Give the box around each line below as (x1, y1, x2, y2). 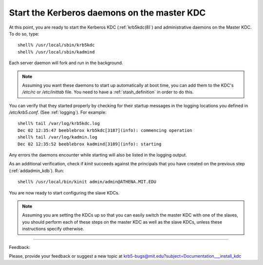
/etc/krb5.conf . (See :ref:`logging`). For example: (9, 109, 107, 115)
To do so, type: (9, 31, 39, 36)
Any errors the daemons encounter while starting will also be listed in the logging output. (9, 152, 187, 158)
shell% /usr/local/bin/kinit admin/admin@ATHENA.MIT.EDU (18, 179, 157, 185)
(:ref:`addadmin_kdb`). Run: (9, 168, 64, 174)
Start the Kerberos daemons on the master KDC (9, 7, 206, 18)
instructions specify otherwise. (22, 226, 84, 232)
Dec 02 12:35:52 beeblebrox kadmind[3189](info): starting (18, 141, 162, 147)
